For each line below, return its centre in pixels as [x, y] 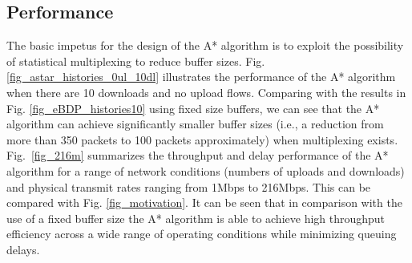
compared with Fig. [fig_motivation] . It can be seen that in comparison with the [204, 202]
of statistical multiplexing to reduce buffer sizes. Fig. [136, 61]
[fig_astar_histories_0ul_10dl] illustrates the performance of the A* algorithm [201, 77]
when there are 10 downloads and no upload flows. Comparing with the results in [206, 92]
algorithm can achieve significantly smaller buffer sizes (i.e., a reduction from [195, 124]
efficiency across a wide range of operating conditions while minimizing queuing [202, 234]
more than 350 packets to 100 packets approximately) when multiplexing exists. [202, 139]
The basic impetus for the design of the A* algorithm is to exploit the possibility [205, 45]
